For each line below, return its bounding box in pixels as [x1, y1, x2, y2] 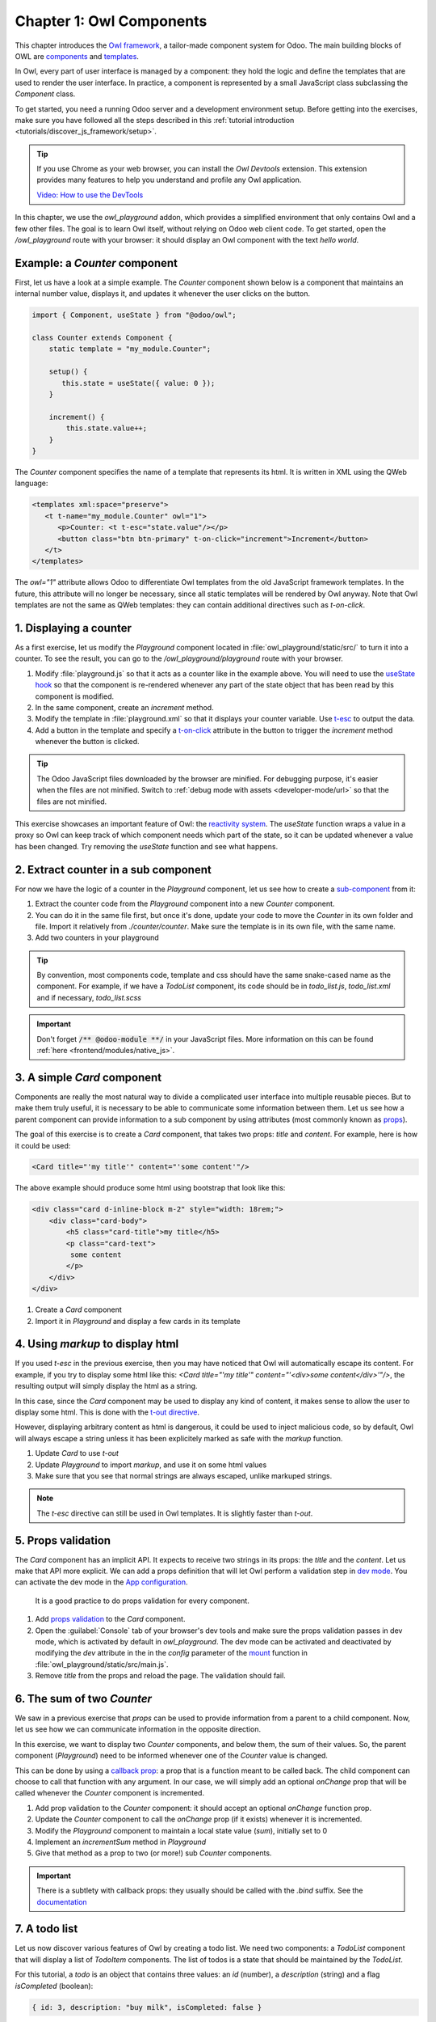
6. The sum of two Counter [15, 1692, 153, 1706]
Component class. [15, 89, 76, 99]
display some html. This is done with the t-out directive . [15, 1407, 199, 1417]
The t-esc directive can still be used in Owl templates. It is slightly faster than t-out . [36, 1508, 313, 1518]
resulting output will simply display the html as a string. [15, 1381, 198, 1391]
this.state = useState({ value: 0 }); [61, 379, 216, 387]
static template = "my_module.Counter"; [48, 345, 212, 353]
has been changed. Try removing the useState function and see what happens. [15, 841, 279, 851]
